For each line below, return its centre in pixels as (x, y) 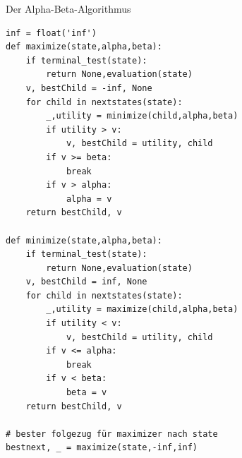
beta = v (86, 393)
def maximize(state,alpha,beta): (84, 47)
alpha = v (89, 199)
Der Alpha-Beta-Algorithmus (68, 8)
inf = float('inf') (51, 33)
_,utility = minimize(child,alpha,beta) (142, 116)
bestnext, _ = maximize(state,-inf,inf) (102, 448)
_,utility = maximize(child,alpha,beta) (142, 309)
